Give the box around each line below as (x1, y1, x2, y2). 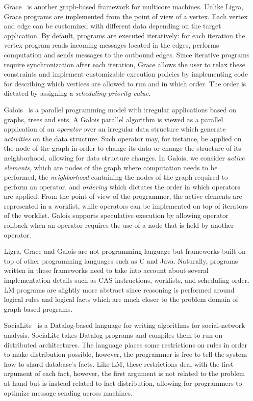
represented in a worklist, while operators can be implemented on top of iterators (4, 200, 248, 211)
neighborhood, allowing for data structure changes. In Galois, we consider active (4, 152, 245, 162)
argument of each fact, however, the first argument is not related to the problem (4, 368, 245, 378)
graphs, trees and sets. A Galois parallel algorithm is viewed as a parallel (4, 114, 223, 124)
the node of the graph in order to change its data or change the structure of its (4, 143, 241, 153)
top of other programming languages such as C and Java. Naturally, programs (4, 255, 238, 266)
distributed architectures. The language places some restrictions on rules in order (4, 339, 247, 349)
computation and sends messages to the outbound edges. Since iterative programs (4, 49, 250, 59)
